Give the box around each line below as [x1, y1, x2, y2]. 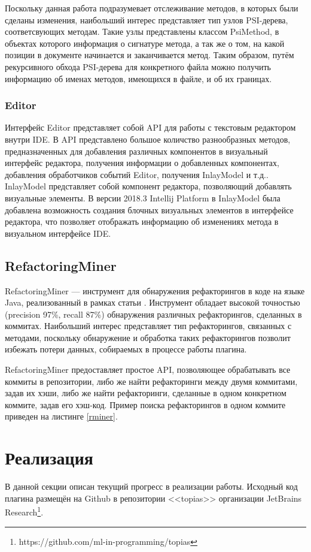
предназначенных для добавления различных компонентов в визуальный [5, 144, 268, 157]
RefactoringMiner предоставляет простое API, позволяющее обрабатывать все [5, 363, 291, 376]
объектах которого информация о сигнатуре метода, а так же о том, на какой [5, 37, 285, 49]
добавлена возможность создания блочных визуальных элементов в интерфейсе [5, 203, 294, 216]
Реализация [5, 445, 93, 470]
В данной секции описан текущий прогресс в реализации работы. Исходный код [5, 480, 298, 493]
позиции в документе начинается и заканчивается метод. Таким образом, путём [5, 49, 294, 61]
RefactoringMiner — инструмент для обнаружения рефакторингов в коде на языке [5, 284, 305, 297]
